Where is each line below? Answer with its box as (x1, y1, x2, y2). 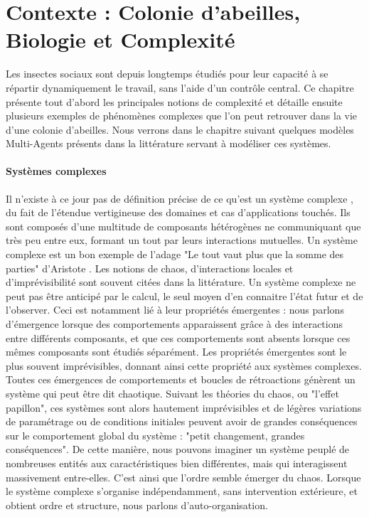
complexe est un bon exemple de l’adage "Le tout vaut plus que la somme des (6, 247, 344, 262)
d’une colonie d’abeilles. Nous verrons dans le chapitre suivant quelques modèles (6, 122, 354, 137)
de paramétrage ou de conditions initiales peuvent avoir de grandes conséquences (6, 414, 358, 429)
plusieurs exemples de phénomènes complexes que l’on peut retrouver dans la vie (6, 108, 358, 123)
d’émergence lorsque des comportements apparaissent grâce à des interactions (6, 316, 343, 331)
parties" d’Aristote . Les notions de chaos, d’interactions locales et (6, 260, 294, 275)
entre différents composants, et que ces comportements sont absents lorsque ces (6, 330, 351, 345)
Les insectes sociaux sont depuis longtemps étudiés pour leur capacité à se (6, 66, 328, 81)
